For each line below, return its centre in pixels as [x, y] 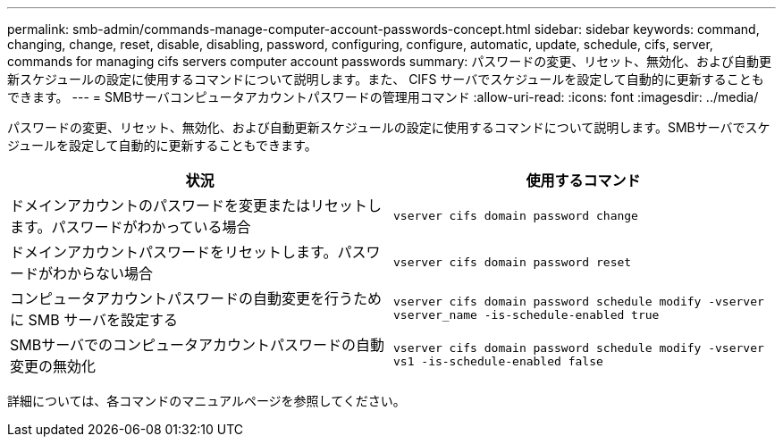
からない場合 [110, 273]
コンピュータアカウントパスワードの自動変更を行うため [196, 298]
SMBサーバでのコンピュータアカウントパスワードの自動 [198, 345]
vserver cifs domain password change [516, 215]
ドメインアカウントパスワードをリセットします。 [174, 252]
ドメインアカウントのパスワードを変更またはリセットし [196, 205]
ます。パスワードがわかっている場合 [130, 227]
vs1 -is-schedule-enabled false [498, 361]
